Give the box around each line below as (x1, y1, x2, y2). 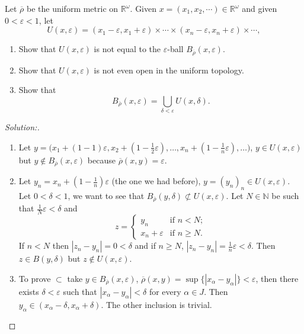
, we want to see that (68, 190, 145, 201)
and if (135, 239, 156, 252)
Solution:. (5, 121, 40, 133)
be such (271, 190, 299, 201)
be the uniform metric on (26, 2, 119, 14)
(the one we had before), (111, 175, 201, 187)
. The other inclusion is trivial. (101, 298, 212, 310)
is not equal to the (94, 43, 161, 55)
